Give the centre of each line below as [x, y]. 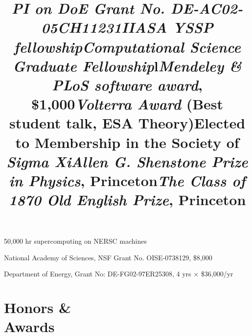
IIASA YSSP [167, 27]
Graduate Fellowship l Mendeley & [127, 65]
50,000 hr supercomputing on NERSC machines [75, 241]
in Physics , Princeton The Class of [127, 180]
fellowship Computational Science [127, 46]
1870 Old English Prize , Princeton [127, 200]
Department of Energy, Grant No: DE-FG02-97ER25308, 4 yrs [98, 274]
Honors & [38, 307]
